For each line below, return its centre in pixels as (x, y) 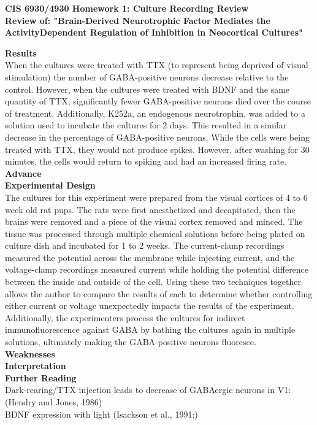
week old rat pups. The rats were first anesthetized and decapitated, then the (150, 209)
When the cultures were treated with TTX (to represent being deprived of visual (157, 65)
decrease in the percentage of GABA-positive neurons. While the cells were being (157, 137)
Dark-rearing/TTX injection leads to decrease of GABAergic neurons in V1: (148, 390)
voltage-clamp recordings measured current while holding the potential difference (157, 269)
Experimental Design (50, 185)
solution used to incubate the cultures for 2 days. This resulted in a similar (146, 125)
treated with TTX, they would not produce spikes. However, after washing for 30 (157, 149)
